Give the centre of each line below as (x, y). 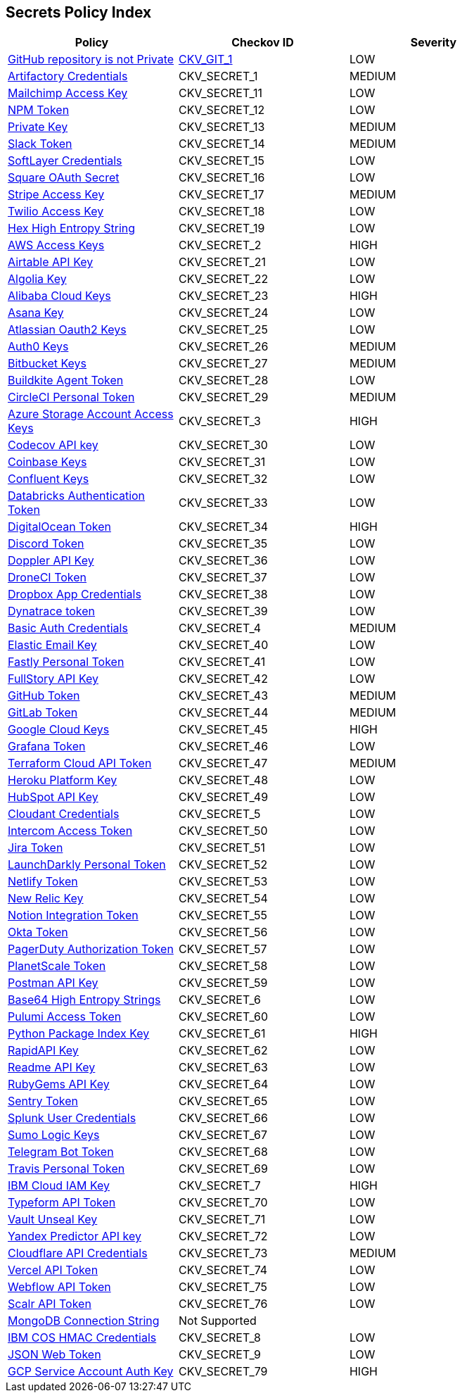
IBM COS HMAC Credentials (82, 1338)
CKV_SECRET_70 (223, 1203)
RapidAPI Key (43, 1051)
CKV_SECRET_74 (223, 1270)
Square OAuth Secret (64, 178)
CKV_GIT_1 (205, 59)
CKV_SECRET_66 (223, 1118)
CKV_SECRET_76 (223, 1304)
